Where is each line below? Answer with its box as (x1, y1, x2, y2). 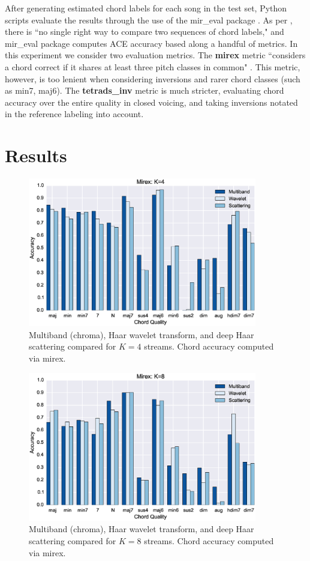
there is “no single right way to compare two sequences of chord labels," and (5, 25, 284, 38)
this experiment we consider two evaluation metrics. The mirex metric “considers (5, 49, 306, 61)
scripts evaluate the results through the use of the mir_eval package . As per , (5, 13, 293, 26)
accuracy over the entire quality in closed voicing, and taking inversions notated (5, 96, 298, 108)
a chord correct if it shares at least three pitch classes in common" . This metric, (5, 60, 300, 73)
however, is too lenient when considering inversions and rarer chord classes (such (5, 72, 300, 85)
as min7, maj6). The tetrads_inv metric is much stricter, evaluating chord (5, 84, 284, 97)
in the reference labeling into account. (5, 108, 144, 120)
